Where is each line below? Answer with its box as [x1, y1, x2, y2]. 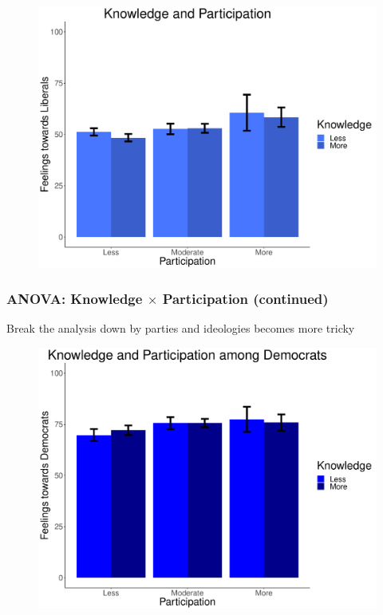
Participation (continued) [162, 289, 329, 309]
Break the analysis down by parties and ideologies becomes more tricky [6, 320, 355, 337]
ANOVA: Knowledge [6, 289, 143, 309]
